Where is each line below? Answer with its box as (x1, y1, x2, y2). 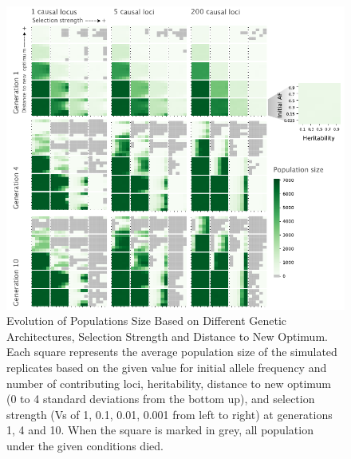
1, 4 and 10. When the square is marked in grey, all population (6, 421, 314, 438)
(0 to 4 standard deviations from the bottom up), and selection (6, 390, 315, 407)
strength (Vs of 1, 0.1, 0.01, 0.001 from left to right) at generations (6, 406, 333, 422)
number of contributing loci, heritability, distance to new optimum (6, 374, 332, 391)
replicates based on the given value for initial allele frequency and (6, 359, 327, 376)
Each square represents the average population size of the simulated (6, 343, 337, 360)
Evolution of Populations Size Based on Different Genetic (6, 312, 287, 329)
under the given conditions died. (6, 437, 164, 453)
